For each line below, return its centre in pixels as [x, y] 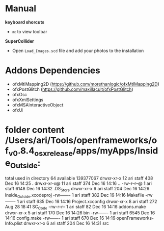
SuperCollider [20, 41]
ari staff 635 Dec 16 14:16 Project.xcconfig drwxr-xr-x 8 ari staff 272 [88, 201]
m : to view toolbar [30, 31]
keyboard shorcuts [25, 22]
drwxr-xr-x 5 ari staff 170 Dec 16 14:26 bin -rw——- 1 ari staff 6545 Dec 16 [80, 213]
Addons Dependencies [53, 70]
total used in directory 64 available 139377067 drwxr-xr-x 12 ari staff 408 [79, 178]
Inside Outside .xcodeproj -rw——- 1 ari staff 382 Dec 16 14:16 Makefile [75, 195]
